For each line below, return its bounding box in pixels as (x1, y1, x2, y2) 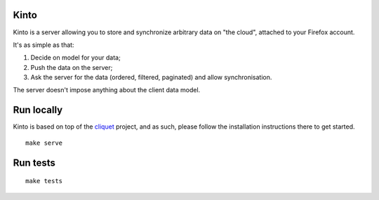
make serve (25, 138, 63, 147)
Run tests (13, 157, 55, 169)
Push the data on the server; (30, 63, 113, 71)
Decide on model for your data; (30, 53, 121, 62)
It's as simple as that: (13, 41, 74, 49)
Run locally (13, 104, 63, 116)
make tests (25, 177, 63, 185)
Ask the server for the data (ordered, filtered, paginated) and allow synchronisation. (30, 73, 272, 82)
